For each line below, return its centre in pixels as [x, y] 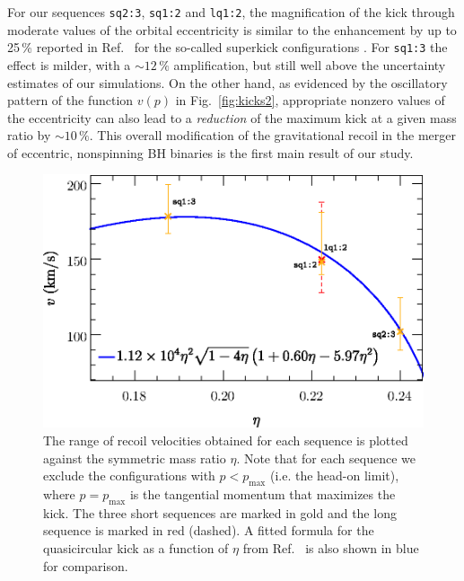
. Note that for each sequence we [326, 458]
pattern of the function [70, 100]
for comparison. [86, 565]
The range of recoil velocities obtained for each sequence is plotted [226, 440]
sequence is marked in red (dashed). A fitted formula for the [209, 530]
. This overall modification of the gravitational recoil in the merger [272, 135]
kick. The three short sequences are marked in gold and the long [220, 512]
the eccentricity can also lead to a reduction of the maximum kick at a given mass [232, 117]
